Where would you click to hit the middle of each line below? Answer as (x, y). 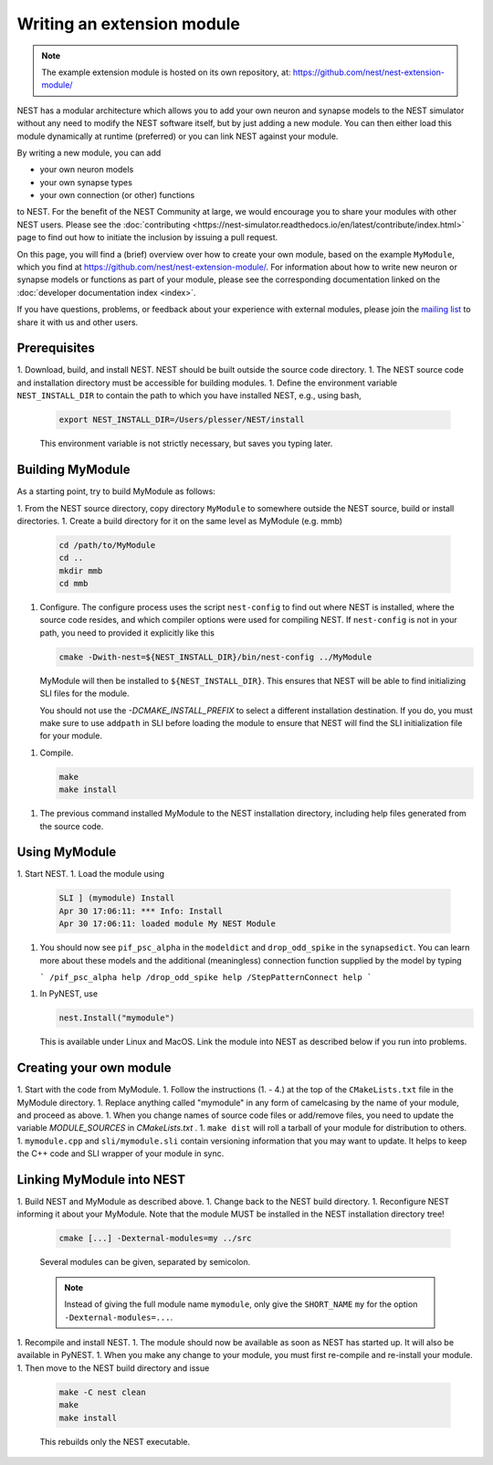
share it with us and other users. (78, 322)
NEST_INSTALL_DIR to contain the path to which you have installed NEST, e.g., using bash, (189, 395)
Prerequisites (56, 348)
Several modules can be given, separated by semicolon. (145, 1262)
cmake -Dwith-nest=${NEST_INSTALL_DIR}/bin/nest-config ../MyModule (215, 657)
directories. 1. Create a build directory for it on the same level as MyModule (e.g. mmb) (179, 521)
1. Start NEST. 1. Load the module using (90, 874)
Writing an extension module (129, 24)
